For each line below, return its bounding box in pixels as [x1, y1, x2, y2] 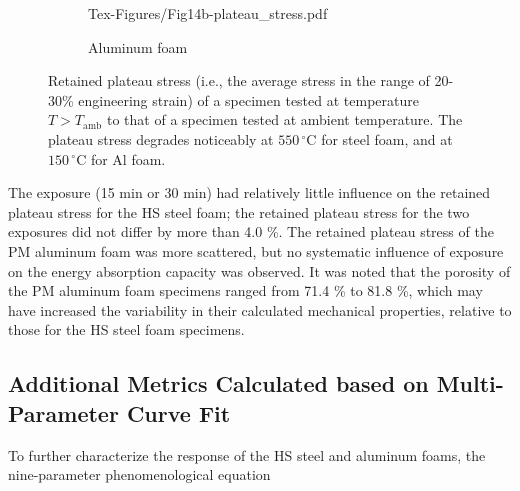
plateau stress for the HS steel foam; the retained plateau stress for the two [8, 201, 470, 222]
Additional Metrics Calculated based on [8, 368, 429, 399]
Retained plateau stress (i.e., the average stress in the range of [48, 70, 430, 91]
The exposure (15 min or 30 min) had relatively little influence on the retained [8, 182, 491, 203]
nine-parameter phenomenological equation [8, 464, 271, 485]
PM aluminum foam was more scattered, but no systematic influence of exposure [8, 240, 504, 261]
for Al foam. [90, 148, 166, 169]
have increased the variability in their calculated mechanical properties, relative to [8, 299, 512, 320]
